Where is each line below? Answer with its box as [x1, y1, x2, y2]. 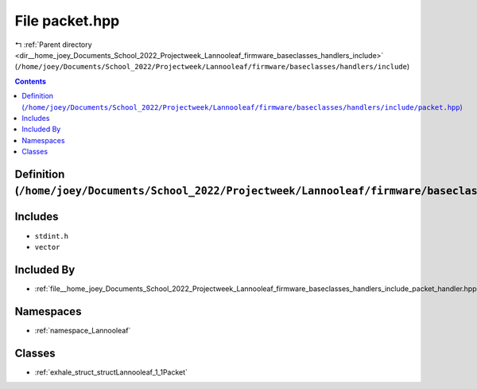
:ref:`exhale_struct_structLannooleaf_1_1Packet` [34, 367, 188, 377]
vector [34, 243, 60, 251]
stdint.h [34, 231, 69, 240]
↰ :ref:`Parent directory [14, 40, 92, 49]
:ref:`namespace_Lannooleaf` [34, 325, 131, 335]
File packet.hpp [14, 12, 120, 29]
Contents [14, 76, 47, 86]
